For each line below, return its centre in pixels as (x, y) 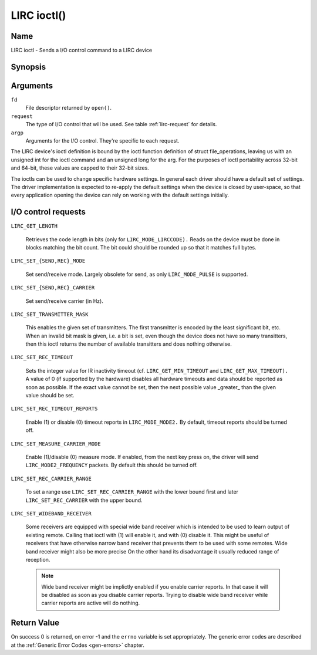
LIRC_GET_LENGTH (34, 226)
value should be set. (50, 396)
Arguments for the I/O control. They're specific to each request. (102, 140)
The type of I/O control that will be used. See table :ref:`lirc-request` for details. (121, 124)
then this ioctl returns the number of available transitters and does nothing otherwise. (129, 344)
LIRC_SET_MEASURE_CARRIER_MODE (56, 444)
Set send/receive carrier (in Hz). (65, 301)
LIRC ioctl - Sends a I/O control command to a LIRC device (82, 50)
